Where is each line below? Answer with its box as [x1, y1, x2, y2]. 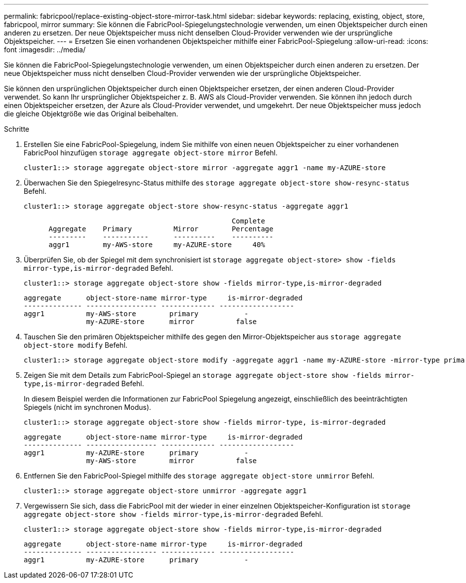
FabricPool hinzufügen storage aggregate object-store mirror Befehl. [24, 148, 278, 157]
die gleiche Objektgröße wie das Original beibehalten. [4, 109, 178, 118]
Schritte [4, 125, 30, 133]
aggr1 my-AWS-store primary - [24, 310, 249, 318]
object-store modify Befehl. [24, 341, 128, 349]
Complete [232, 217, 265, 225]
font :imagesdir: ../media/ [4, 45, 86, 54]
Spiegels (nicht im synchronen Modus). [24, 403, 152, 411]
